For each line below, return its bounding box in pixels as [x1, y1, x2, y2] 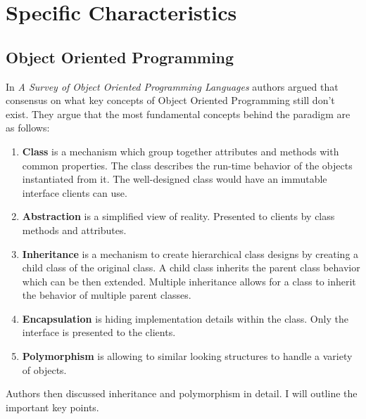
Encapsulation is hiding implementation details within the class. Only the [22, 311, 348, 325]
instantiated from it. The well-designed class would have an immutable [22, 172, 327, 186]
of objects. [22, 362, 67, 377]
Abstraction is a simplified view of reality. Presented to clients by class [22, 209, 335, 224]
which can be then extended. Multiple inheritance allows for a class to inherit [22, 273, 356, 288]
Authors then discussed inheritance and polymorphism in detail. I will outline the [6, 386, 358, 401]
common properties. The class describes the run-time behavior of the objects [22, 157, 353, 172]
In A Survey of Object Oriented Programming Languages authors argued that [6, 79, 339, 94]
